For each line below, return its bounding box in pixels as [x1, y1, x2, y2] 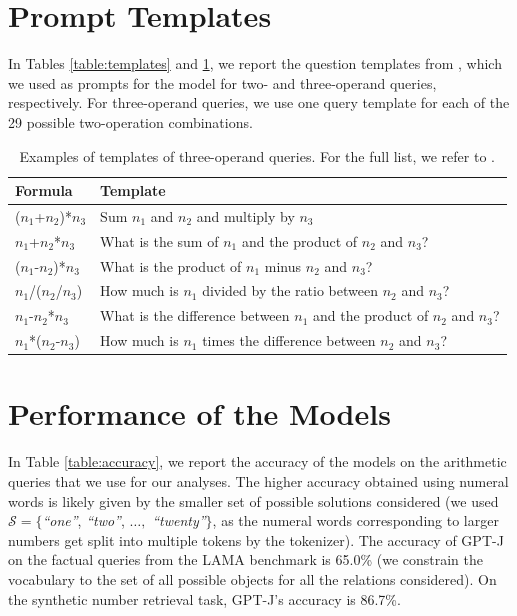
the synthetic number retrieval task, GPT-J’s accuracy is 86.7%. [8, 588, 401, 609]
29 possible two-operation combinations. [8, 111, 253, 132]
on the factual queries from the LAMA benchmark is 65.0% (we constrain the [8, 549, 484, 570]
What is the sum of [100, 230, 219, 251]
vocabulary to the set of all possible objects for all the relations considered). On [8, 568, 497, 589]
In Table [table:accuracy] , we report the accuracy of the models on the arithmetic [8, 451, 507, 472]
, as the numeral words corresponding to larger [212, 510, 499, 531]
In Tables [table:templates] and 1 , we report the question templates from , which [8, 53, 502, 74]
